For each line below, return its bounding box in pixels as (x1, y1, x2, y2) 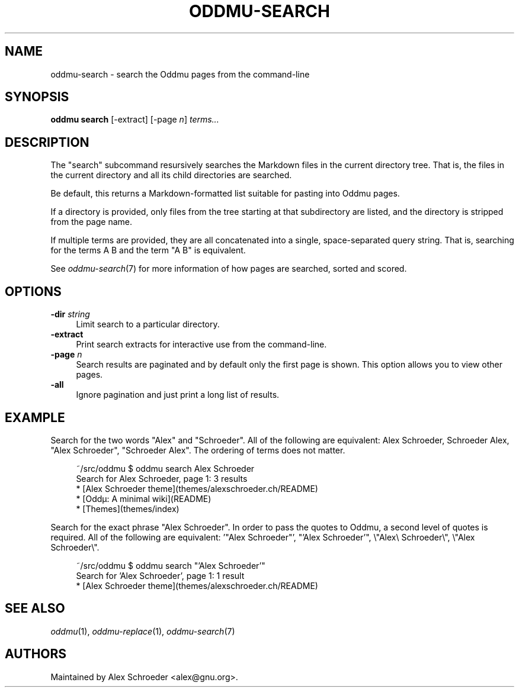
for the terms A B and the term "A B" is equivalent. (50, 245, 246, 256)
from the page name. (50, 217, 133, 227)
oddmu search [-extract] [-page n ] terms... (50, 114, 219, 125)
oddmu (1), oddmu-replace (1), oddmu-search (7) (50, 626, 235, 636)
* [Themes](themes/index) (76, 503, 180, 514)
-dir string (50, 309, 90, 320)
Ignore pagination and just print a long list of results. (76, 390, 280, 400)
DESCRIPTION (5, 134, 89, 150)
